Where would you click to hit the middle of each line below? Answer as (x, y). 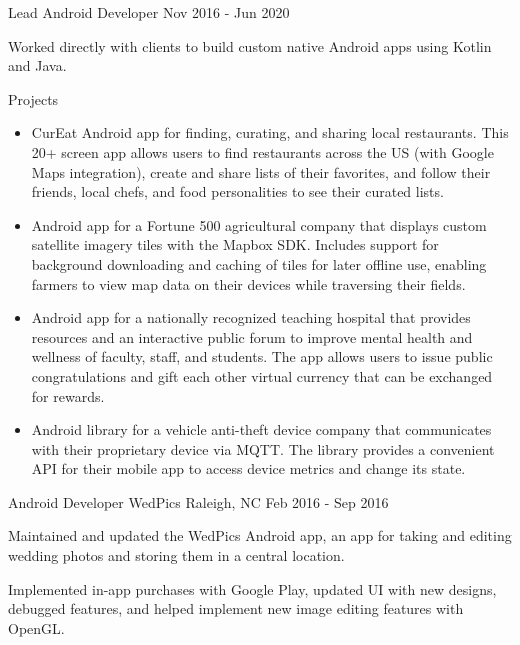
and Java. (37, 65)
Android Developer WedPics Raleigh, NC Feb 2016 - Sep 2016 (198, 501)
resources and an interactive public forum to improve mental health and (252, 336)
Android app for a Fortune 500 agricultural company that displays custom (259, 224)
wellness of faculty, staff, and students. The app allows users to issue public (262, 356)
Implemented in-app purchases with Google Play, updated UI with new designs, (252, 588)
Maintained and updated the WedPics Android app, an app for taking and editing (260, 535)
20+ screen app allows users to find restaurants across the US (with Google (262, 151)
